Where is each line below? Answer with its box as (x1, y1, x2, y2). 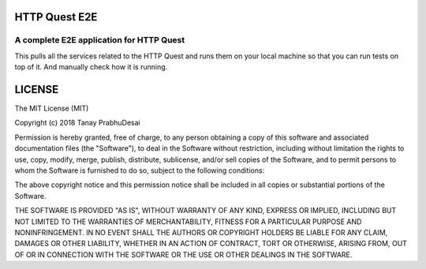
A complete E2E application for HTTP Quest (14, 35, 185, 46)
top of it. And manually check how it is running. (14, 62, 168, 72)
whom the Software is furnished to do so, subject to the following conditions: (14, 166, 265, 175)
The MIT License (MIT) (14, 103, 89, 114)
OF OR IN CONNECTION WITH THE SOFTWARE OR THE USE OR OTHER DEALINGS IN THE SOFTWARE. (14, 249, 353, 260)
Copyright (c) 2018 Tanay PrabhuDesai (14, 118, 141, 128)
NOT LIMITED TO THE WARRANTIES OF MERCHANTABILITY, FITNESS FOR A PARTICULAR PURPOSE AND (14, 217, 362, 226)
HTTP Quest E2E (14, 10, 98, 24)
